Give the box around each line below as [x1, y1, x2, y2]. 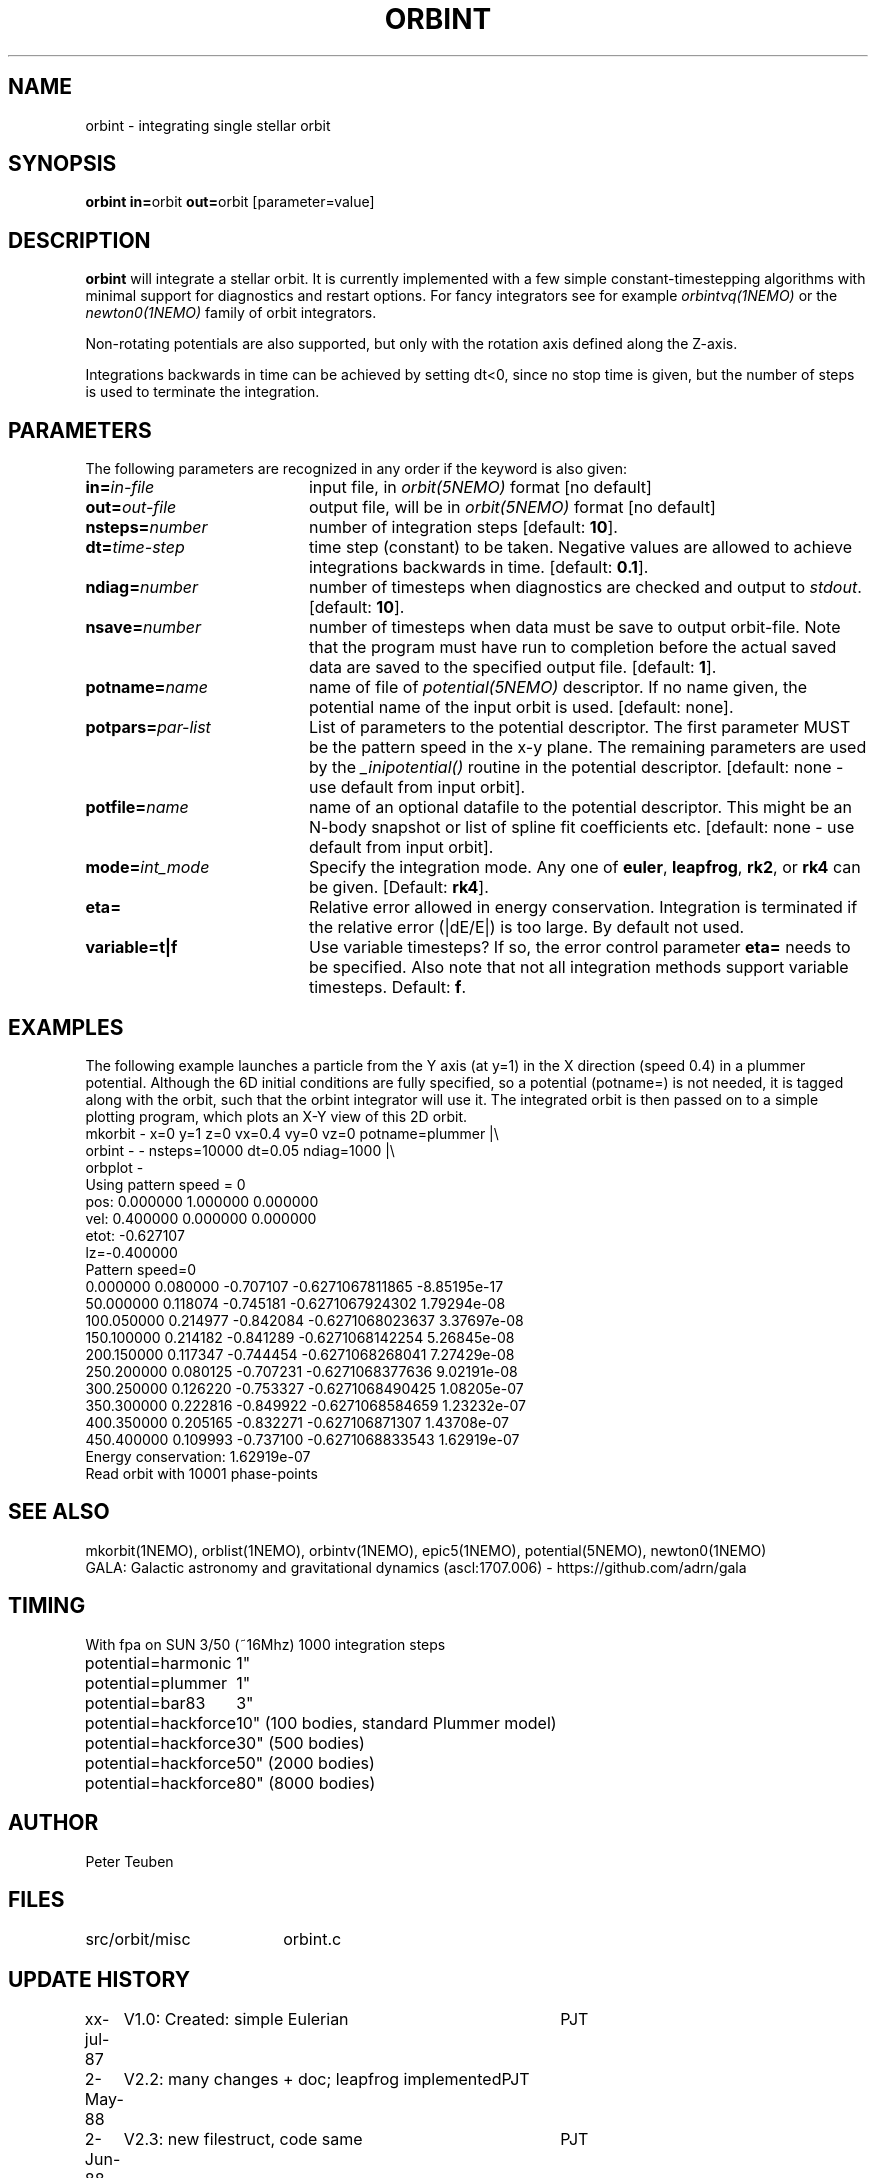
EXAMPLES [8, 1014, 124, 1040]
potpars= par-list [85, 717, 211, 738]
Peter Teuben [85, 1852, 174, 1870]
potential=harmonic [84, 1652, 232, 1673]
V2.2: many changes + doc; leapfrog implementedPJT [123, 2069, 530, 2090]
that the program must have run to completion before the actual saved [308, 637, 837, 658]
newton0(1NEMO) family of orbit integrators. [85, 304, 377, 322]
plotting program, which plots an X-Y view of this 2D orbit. [85, 1107, 468, 1125]
